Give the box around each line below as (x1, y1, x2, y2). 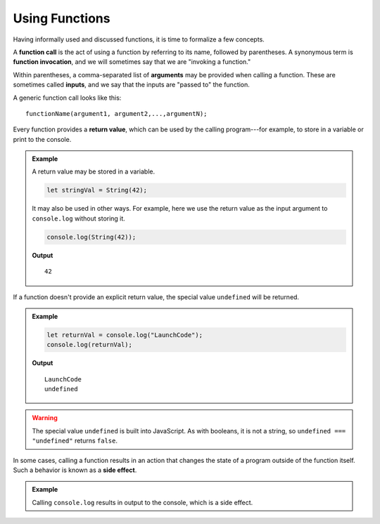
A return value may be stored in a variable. (32, 167, 155, 176)
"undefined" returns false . (32, 436, 118, 445)
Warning (32, 414, 58, 422)
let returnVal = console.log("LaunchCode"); (46, 331, 203, 339)
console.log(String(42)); (46, 232, 137, 241)
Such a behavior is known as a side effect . (13, 466, 137, 474)
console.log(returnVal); (46, 341, 133, 349)
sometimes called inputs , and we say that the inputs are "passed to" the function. (13, 81, 250, 89)
